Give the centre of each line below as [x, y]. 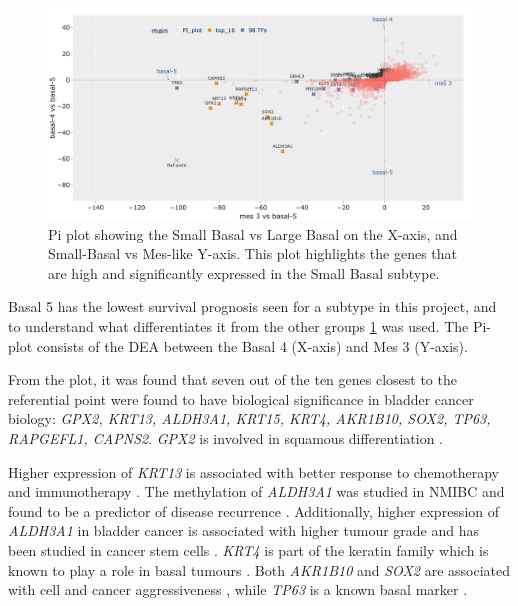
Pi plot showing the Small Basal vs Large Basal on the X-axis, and [253, 233]
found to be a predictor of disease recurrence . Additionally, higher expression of [254, 510]
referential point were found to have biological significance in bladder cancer [241, 398]
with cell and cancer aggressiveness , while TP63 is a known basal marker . [238, 589]
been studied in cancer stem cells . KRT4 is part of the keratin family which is [248, 549]
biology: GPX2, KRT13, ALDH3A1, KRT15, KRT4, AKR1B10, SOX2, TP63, [249, 418]
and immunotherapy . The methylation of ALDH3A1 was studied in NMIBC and [256, 491]
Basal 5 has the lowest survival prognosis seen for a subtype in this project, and [252, 306]
